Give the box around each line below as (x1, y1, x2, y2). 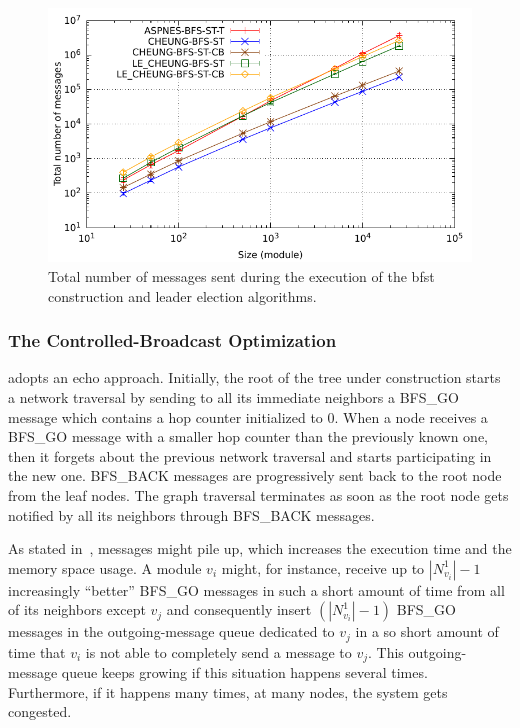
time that (8, 641, 66, 662)
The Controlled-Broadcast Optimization (8, 328, 337, 353)
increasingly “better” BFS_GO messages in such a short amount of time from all (8, 579, 505, 600)
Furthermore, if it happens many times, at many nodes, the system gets (8, 681, 448, 702)
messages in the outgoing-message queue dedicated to (8, 621, 335, 642)
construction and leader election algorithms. (48, 285, 317, 306)
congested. (8, 701, 72, 722)
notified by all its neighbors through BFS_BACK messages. (8, 504, 375, 525)
